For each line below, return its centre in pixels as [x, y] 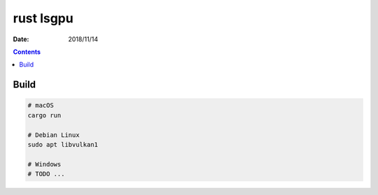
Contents [27, 52]
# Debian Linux [54, 135]
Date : [21, 39]
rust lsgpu [43, 18]
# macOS [41, 106]
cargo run [44, 115]
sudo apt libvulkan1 [63, 144]
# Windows [44, 164]
